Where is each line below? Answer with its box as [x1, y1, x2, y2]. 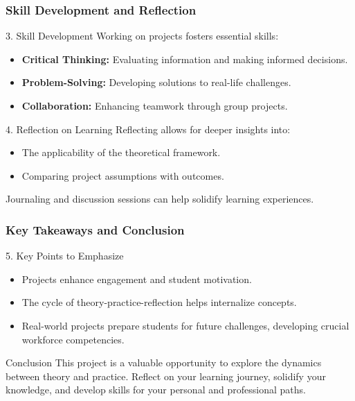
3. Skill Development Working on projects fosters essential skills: [6, 28, 279, 43]
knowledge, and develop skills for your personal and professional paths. [6, 382, 306, 397]
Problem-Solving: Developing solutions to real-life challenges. [21, 75, 291, 89]
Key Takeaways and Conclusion [6, 221, 185, 238]
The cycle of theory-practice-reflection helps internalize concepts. [21, 295, 297, 309]
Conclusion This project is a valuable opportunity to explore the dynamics [6, 355, 322, 370]
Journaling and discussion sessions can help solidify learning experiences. [6, 191, 314, 206]
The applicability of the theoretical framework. [21, 145, 221, 160]
